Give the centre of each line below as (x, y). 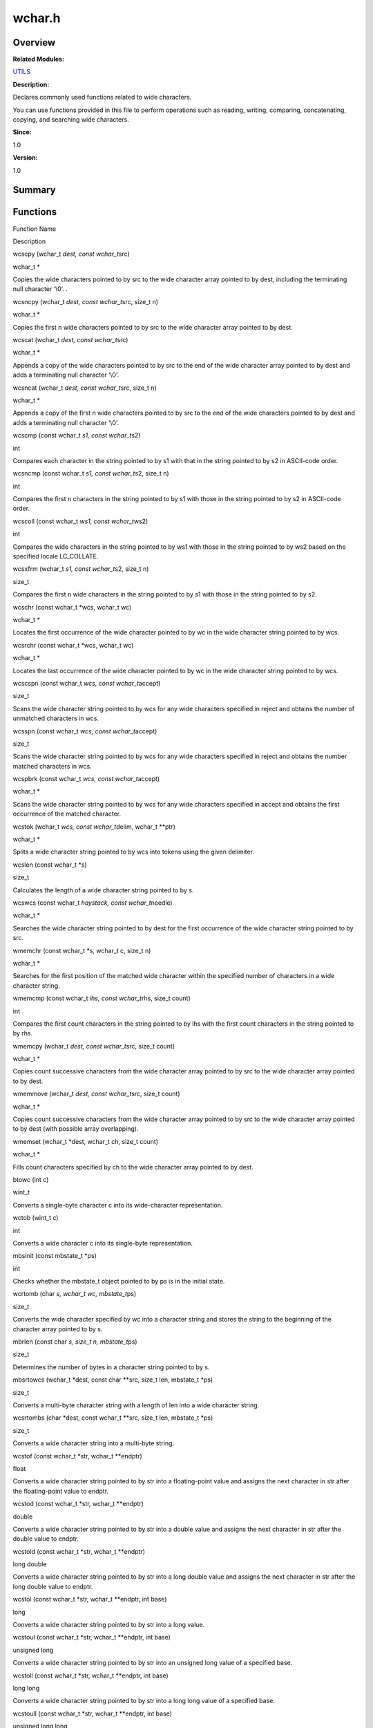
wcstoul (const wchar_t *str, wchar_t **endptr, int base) (92, 1637)
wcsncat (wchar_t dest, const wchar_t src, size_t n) (85, 388)
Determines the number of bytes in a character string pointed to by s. (111, 1367)
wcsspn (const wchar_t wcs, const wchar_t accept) (85, 731)
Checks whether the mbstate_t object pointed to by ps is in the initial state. (119, 1281)
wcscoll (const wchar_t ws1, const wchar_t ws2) (80, 521)
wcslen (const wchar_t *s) (50, 865)
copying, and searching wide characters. (71, 120)
